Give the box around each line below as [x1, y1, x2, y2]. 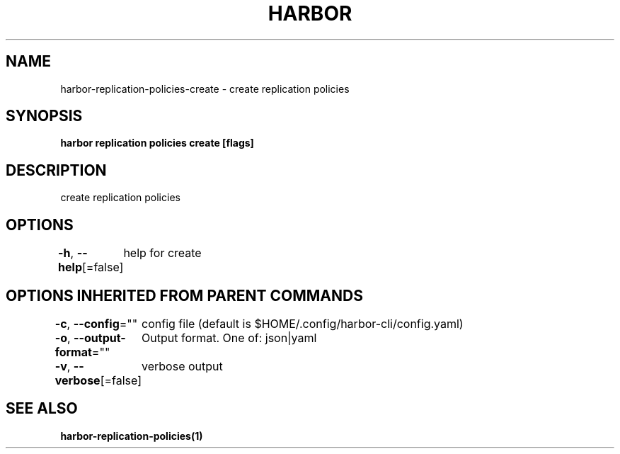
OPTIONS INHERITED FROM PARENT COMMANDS [6, 286, 363, 305]
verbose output [142, 358, 223, 373]
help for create [123, 246, 202, 261]
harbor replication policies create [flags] [60, 137, 254, 149]
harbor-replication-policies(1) [60, 429, 203, 442]
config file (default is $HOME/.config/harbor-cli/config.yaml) [142, 316, 464, 331]
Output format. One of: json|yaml [142, 330, 317, 345]
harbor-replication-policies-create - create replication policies [60, 82, 350, 95]
